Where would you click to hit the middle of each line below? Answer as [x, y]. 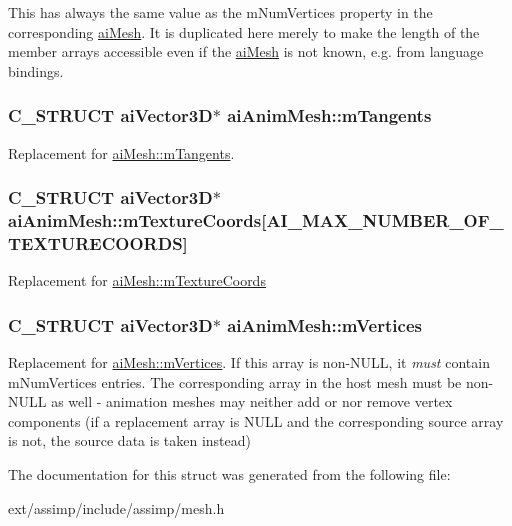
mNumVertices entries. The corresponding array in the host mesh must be [235, 381]
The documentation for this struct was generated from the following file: [229, 474]
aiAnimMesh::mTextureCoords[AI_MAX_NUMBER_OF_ [256, 220]
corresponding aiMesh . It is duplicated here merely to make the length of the [244, 31]
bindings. [36, 70]
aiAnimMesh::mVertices [324, 324]
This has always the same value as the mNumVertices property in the [220, 12]
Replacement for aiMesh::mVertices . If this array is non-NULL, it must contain [249, 362]
